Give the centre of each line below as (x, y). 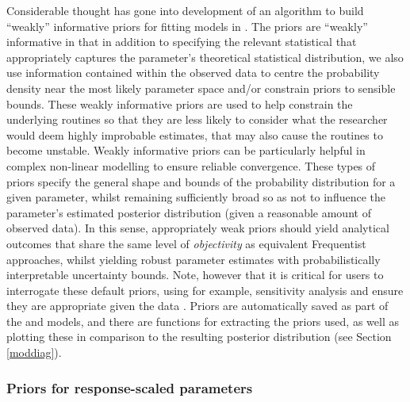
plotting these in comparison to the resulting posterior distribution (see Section (199, 337)
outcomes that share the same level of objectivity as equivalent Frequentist (186, 243)
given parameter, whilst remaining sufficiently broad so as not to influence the (196, 197)
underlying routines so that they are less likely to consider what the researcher (197, 119)
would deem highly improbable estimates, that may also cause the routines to (195, 134)
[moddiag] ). (34, 352)
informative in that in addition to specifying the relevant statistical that (182, 42)
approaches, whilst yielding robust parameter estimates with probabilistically (194, 259)
